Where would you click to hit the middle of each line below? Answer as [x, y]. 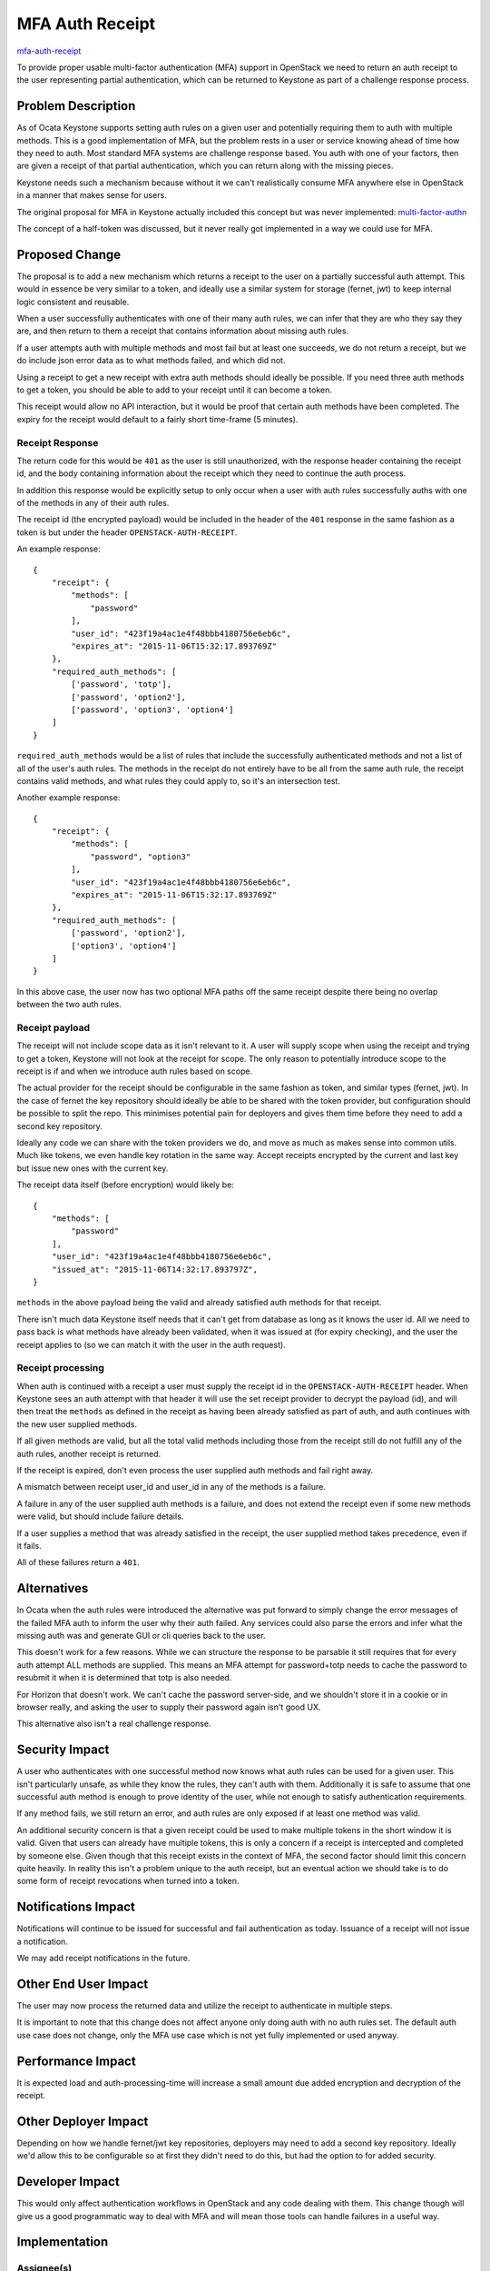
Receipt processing [60, 1368]
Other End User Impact [83, 1983]
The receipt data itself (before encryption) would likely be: [126, 1185]
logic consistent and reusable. [73, 302]
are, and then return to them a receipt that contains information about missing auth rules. [183, 331]
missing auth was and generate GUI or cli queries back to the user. [142, 1636]
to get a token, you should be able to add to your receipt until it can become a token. [175, 390]
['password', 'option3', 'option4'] [153, 709]
